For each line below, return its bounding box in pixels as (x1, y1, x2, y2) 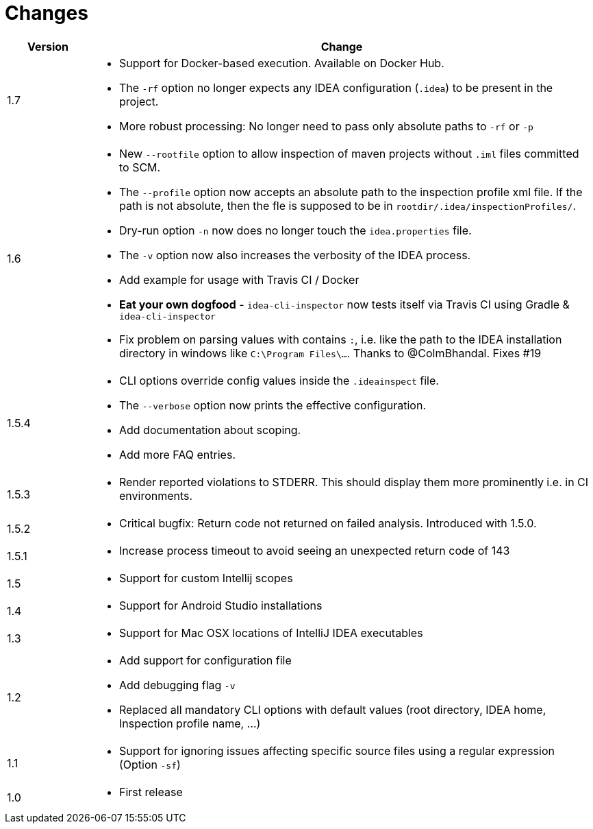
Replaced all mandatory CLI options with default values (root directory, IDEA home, (118, 702, 546, 717)
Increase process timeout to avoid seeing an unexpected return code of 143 (118, 543, 510, 557)
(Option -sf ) (118, 757, 181, 771)
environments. (118, 488, 193, 503)
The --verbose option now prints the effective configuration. (118, 398, 427, 412)
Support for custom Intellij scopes (118, 570, 293, 585)
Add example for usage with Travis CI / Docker (118, 272, 359, 287)
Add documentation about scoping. (118, 422, 301, 437)
